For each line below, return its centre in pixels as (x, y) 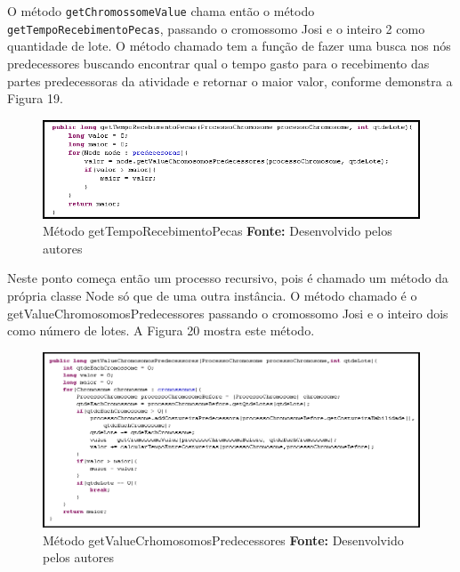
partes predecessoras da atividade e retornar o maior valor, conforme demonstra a (230, 81)
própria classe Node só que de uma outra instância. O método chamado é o (212, 295)
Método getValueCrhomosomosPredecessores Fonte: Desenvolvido (223, 540)
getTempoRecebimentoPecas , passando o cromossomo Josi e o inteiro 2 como (216, 28)
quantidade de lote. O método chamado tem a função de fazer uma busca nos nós (229, 46)
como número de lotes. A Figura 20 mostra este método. (161, 330)
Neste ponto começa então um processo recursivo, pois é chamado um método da (228, 278)
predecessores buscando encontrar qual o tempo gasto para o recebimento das (218, 63)
